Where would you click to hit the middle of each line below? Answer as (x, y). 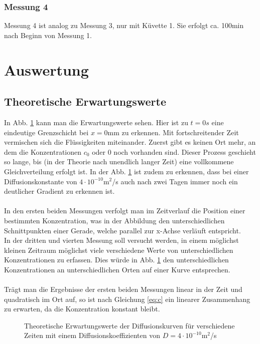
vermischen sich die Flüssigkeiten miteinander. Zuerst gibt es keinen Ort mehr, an (130, 142)
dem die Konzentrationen (43, 151)
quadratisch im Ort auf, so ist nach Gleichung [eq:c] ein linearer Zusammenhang (127, 299)
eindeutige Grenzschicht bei (46, 132)
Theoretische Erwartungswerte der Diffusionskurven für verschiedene (129, 325)
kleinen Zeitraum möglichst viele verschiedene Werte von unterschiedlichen (119, 250)
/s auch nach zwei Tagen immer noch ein (175, 181)
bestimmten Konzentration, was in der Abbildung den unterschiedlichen (114, 220)
